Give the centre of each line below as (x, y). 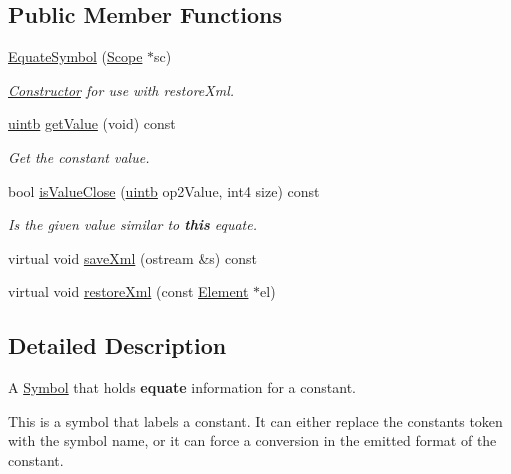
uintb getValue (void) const (92, 123)
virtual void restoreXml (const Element (128, 291)
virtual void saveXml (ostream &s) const (132, 257)
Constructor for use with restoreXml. (121, 89)
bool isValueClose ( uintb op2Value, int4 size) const (164, 190)
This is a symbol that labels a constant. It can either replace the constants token (255, 420)
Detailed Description (117, 345)
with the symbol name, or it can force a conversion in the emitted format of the (252, 440)
